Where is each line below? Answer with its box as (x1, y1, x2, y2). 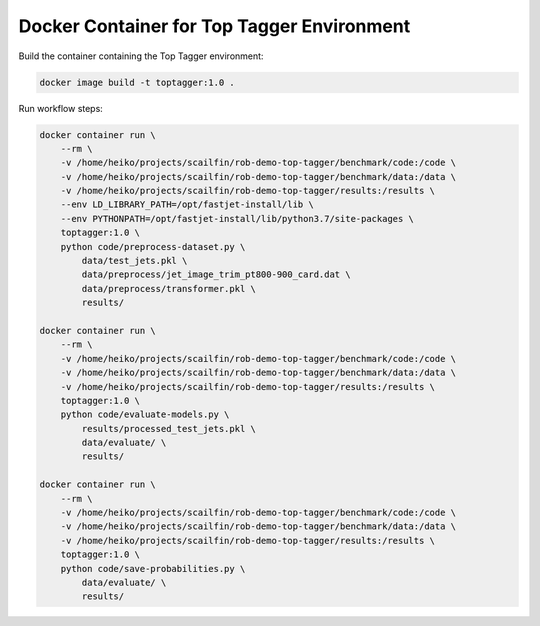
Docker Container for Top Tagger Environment (18, 15, 411, 37)
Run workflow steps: (18, 102, 104, 114)
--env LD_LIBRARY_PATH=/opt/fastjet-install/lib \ (60, 199, 314, 210)
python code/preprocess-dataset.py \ (60, 241, 246, 252)
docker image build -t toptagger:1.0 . (39, 76, 235, 88)
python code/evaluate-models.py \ (60, 409, 230, 420)
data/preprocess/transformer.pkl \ (81, 283, 257, 294)
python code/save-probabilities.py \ (60, 563, 246, 574)
